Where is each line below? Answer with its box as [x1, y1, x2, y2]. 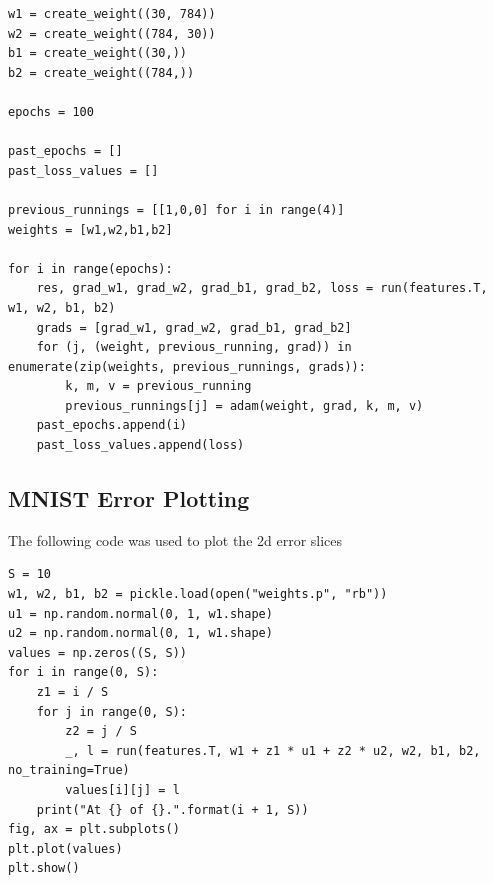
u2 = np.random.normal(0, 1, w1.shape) [8, 626, 273, 641]
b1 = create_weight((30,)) [8, 46, 187, 61]
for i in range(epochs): [8, 261, 173, 276]
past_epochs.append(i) [36, 418, 187, 433]
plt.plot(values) [8, 841, 123, 856]
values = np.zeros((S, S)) [8, 645, 187, 660]
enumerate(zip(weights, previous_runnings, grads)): [8, 359, 366, 374]
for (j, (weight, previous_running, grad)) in [36, 340, 352, 355]
